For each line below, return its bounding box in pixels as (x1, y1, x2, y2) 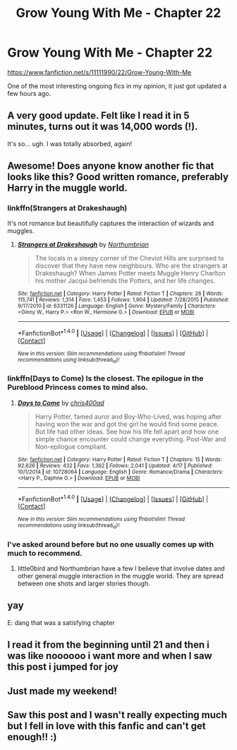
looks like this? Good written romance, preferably (7, 171, 229, 183)
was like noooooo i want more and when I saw (7, 650, 213, 662)
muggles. (7, 227, 35, 235)
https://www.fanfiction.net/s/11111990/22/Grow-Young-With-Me (7, 68, 192, 76)
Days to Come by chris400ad (17, 398, 104, 407)
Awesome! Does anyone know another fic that (7, 160, 214, 172)
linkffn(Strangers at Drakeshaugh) (7, 203, 128, 213)
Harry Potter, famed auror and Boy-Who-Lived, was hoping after (35, 412, 222, 421)
